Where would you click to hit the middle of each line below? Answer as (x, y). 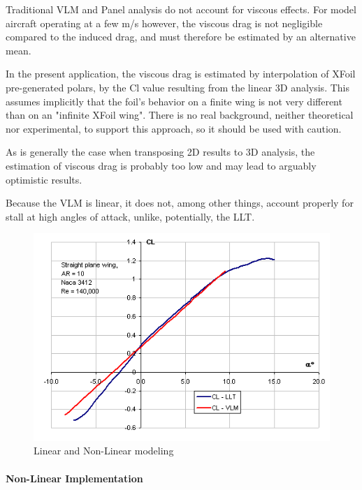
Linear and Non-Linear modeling (104, 451)
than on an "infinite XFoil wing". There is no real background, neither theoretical (180, 115)
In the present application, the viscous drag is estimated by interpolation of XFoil (181, 74)
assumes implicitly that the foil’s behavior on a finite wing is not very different (174, 101)
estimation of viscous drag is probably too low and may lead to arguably (161, 165)
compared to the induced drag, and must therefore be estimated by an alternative (181, 37)
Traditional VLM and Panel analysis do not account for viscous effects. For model (181, 9)
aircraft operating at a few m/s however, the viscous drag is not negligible (164, 23)
